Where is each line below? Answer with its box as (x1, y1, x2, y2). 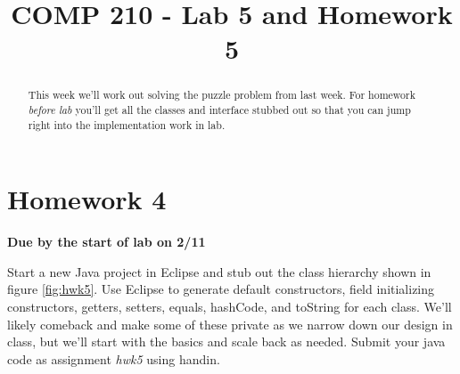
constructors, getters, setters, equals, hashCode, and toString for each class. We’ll (7, 297, 452, 316)
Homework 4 (7, 181, 167, 217)
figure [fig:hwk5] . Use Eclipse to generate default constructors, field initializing (7, 280, 435, 298)
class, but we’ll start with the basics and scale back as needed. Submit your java (7, 332, 446, 351)
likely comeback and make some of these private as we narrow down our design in (7, 314, 453, 333)
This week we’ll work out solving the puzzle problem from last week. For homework (28, 87, 415, 102)
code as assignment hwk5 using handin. (7, 349, 220, 368)
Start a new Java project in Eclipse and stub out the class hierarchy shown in (7, 262, 431, 280)
